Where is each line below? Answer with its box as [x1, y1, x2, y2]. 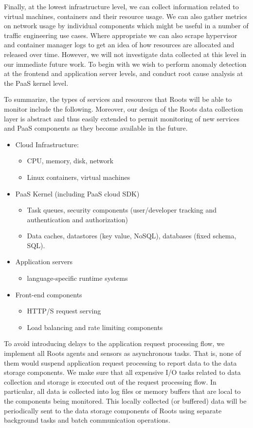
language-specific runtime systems [27, 273, 128, 283]
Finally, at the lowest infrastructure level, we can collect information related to [4, 1, 239, 11]
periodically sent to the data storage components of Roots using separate [4, 405, 222, 415]
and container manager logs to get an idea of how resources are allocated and [4, 39, 235, 50]
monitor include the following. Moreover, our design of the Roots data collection [4, 103, 243, 114]
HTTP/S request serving [27, 306, 101, 316]
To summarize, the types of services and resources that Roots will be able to [4, 94, 232, 104]
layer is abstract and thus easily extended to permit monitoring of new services [4, 113, 240, 123]
